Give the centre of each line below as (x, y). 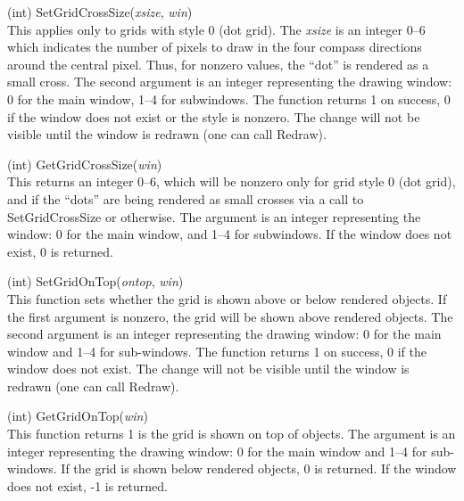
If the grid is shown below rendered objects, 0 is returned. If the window (259, 468)
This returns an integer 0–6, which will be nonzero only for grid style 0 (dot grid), (232, 181)
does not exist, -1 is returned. (87, 485)
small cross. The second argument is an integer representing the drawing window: (230, 82)
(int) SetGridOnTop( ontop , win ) (95, 281)
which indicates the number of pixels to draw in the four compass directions (215, 47)
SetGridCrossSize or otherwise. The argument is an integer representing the (214, 216)
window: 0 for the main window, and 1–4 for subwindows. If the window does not (230, 234)
